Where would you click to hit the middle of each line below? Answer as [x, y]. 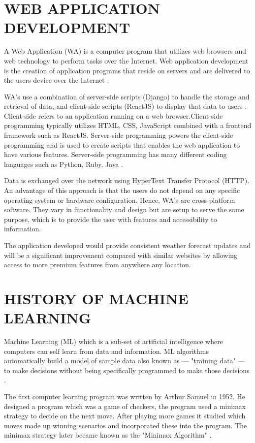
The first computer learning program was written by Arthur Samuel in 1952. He [125, 396]
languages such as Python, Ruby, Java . [64, 164]
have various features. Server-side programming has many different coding [115, 154]
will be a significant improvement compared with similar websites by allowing [121, 255]
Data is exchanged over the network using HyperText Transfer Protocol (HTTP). [127, 180]
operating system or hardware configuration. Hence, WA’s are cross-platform [120, 200]
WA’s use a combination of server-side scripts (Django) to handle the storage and [127, 96]
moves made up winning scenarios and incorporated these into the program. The [126, 425]
